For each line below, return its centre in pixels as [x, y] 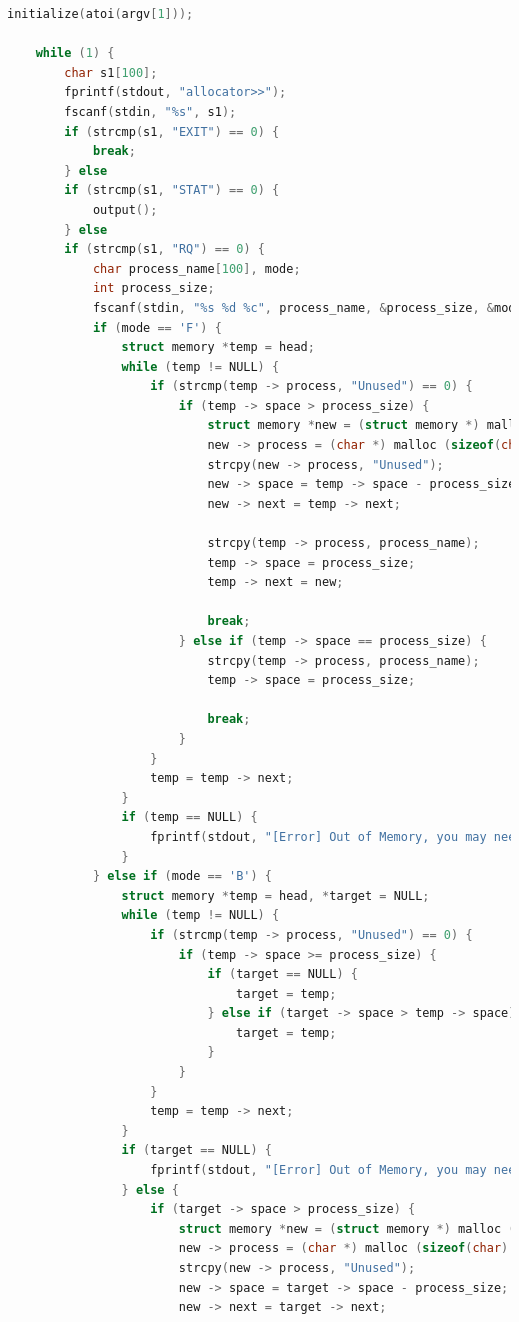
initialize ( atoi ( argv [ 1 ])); [100, 14]
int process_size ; [153, 288]
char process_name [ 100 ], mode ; [196, 268]
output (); [125, 209]
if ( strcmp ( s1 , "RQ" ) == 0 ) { [164, 249]
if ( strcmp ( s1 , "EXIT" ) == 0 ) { [172, 131]
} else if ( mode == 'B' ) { [182, 876]
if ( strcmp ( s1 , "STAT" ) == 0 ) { [172, 190]
